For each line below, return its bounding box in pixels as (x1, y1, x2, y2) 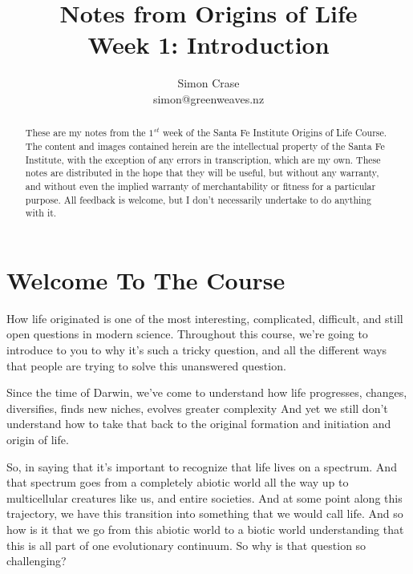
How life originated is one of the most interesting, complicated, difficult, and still (6, 309, 403, 326)
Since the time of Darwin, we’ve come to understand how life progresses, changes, (6, 384, 407, 401)
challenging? (6, 552, 67, 569)
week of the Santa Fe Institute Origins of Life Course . (163, 126, 387, 139)
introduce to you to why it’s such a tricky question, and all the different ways (6, 342, 387, 358)
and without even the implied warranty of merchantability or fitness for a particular (25, 179, 376, 192)
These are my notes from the (25, 126, 146, 139)
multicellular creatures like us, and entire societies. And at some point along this (6, 489, 403, 506)
